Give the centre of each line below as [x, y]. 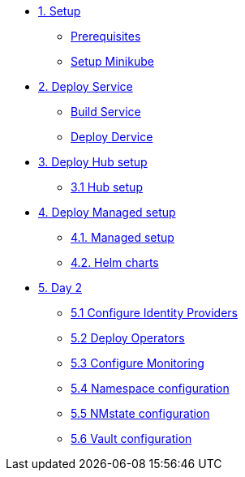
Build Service [106, 112]
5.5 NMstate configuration [140, 413]
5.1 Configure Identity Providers [155, 313]
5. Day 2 [60, 288]
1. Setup [60, 11]
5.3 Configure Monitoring [138, 363]
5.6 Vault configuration [131, 438]
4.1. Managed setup [122, 237]
